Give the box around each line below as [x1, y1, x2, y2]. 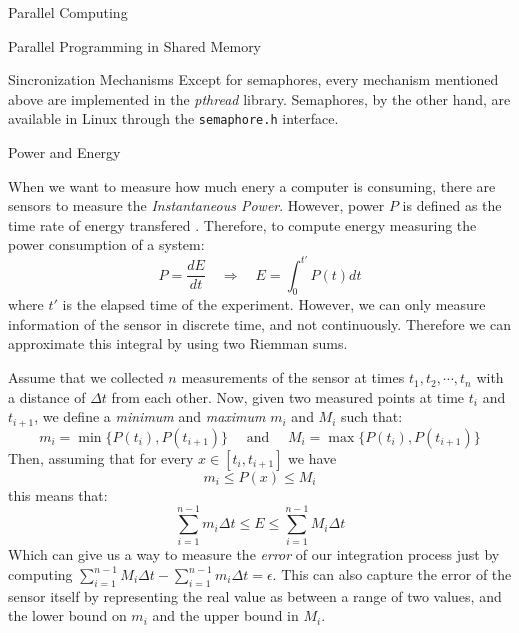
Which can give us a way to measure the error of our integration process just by [8, 544, 500, 565]
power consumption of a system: [8, 234, 205, 255]
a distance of [8, 386, 86, 407]
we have [288, 447, 337, 468]
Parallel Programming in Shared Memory [8, 35, 262, 56]
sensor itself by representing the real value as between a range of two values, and [8, 585, 502, 606]
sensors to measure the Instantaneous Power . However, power [8, 195, 385, 216]
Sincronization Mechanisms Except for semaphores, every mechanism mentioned [8, 69, 499, 90]
